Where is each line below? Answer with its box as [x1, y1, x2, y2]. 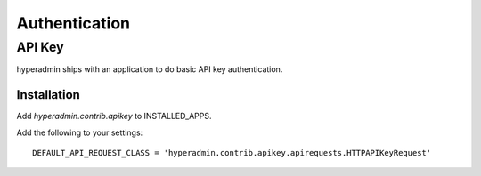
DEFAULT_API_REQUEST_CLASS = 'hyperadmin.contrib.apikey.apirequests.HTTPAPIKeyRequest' [32, 148, 432, 158]
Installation [16, 87, 80, 102]
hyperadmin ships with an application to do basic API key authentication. [16, 64, 283, 75]
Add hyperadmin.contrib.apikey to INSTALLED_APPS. [16, 111, 212, 122]
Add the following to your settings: [16, 127, 143, 138]
